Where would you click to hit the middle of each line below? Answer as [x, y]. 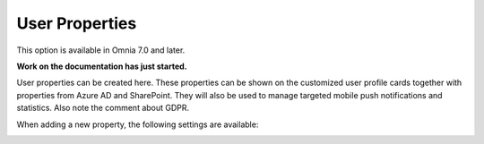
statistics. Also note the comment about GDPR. [103, 108]
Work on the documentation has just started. [102, 66]
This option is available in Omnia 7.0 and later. [101, 50]
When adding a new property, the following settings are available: [138, 124]
